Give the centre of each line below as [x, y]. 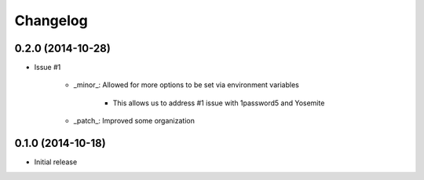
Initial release [56, 162]
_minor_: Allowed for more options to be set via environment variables [186, 85]
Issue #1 [48, 68]
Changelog [51, 20]
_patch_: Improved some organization [134, 121]
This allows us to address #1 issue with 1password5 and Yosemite [219, 103]
